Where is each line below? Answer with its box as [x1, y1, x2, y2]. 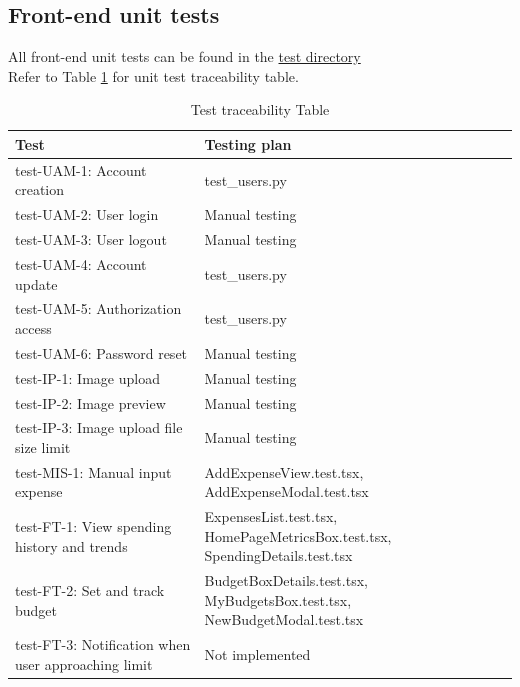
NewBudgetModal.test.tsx [204, 609, 364, 630]
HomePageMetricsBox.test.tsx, [204, 525, 392, 546]
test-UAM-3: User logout [15, 229, 167, 250]
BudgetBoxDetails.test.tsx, [204, 570, 368, 591]
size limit [15, 436, 71, 457]
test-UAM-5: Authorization [15, 298, 182, 319]
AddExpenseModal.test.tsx [204, 481, 369, 502]
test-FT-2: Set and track [15, 580, 165, 601]
